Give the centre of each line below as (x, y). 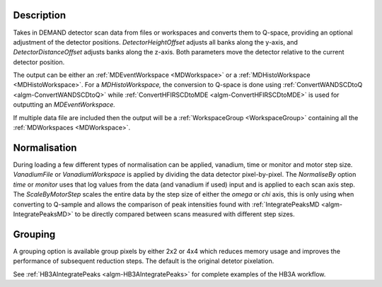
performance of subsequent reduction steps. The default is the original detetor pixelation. (144, 261)
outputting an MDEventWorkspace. (64, 105)
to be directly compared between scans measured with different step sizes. (185, 214)
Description (40, 15)
